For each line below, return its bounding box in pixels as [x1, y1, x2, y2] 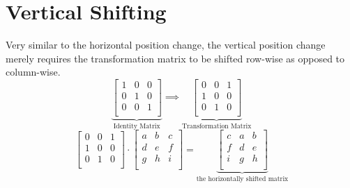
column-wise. [6, 65, 61, 79]
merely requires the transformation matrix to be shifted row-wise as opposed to [6, 51, 345, 65]
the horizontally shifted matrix [196, 176, 289, 183]
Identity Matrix [113, 122, 160, 130]
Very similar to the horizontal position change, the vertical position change [6, 37, 326, 52]
